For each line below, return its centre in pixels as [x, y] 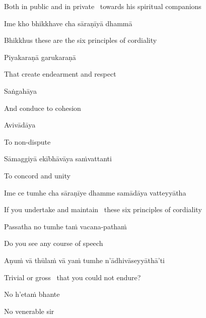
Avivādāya [20, 125]
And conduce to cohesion [43, 108]
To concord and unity [37, 175]
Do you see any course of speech [54, 243]
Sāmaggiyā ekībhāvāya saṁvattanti [58, 158]
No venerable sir [29, 311]
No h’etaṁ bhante [32, 294]
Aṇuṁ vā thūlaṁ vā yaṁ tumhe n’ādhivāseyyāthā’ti [84, 260]
